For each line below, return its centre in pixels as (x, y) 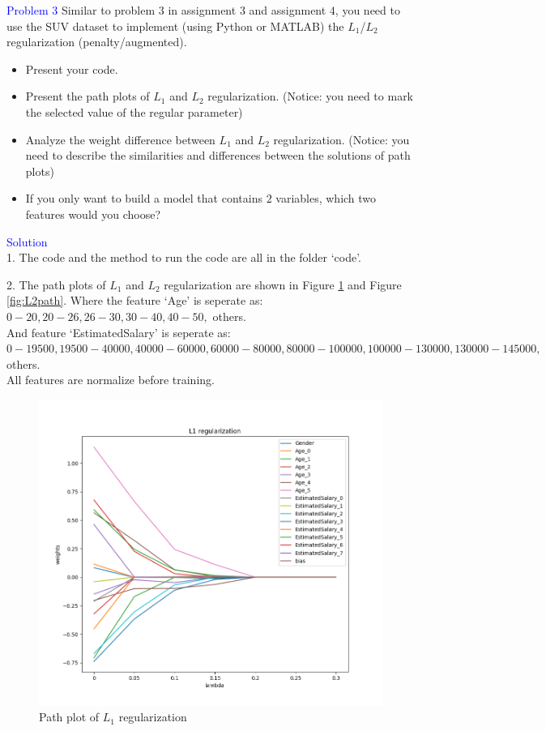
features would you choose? (93, 214)
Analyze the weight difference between (120, 139)
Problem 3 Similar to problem (81, 10)
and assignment (288, 10)
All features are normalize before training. (111, 380)
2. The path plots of (56, 284)
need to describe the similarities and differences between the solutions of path (218, 155)
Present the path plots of (87, 96)
